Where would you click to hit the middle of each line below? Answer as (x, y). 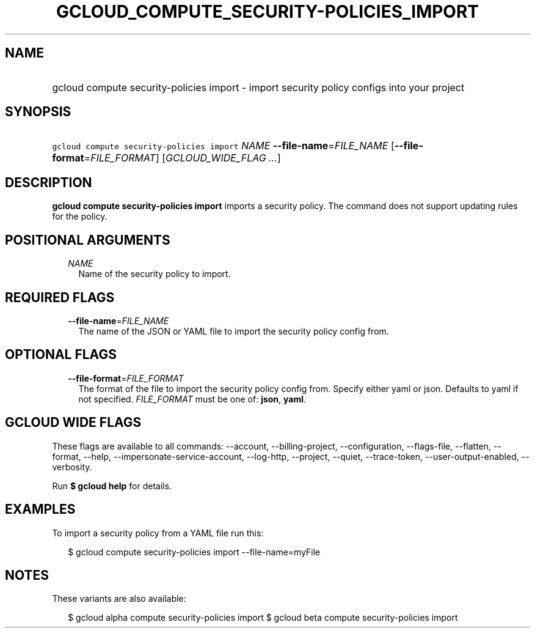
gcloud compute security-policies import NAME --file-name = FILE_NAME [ (223, 146)
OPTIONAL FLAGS (61, 355)
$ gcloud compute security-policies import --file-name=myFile (194, 552)
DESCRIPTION (49, 182)
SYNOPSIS (38, 112)
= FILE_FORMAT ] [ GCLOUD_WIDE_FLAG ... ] (182, 158)
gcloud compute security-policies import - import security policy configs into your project (258, 87)
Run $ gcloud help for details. (112, 486)
